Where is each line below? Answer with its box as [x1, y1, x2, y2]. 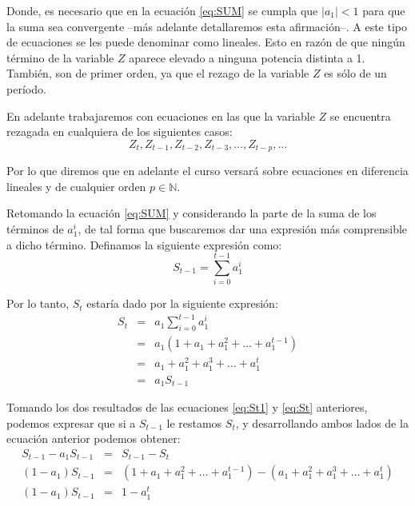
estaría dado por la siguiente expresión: [86, 295, 278, 312]
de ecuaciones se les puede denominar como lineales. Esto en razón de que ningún [6, 34, 405, 50]
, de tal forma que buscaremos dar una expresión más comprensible [78, 220, 408, 237]
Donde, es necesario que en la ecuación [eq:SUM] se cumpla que [6, 2, 318, 18]
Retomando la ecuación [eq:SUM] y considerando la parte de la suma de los [6, 205, 377, 221]
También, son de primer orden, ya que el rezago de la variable [6, 65, 309, 82]
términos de [6, 220, 64, 237]
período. [6, 80, 46, 97]
